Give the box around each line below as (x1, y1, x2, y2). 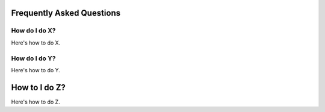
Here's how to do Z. (11, 98, 60, 105)
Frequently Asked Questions (11, 8, 121, 18)
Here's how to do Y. (11, 66, 60, 73)
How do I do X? (11, 26, 56, 35)
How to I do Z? (11, 82, 66, 93)
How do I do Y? (11, 54, 56, 63)
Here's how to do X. (11, 39, 61, 46)
